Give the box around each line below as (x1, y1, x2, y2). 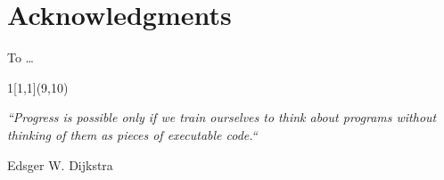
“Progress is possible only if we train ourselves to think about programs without (7, 108, 437, 127)
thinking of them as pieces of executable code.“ (7, 125, 258, 143)
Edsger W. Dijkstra (7, 155, 113, 174)
